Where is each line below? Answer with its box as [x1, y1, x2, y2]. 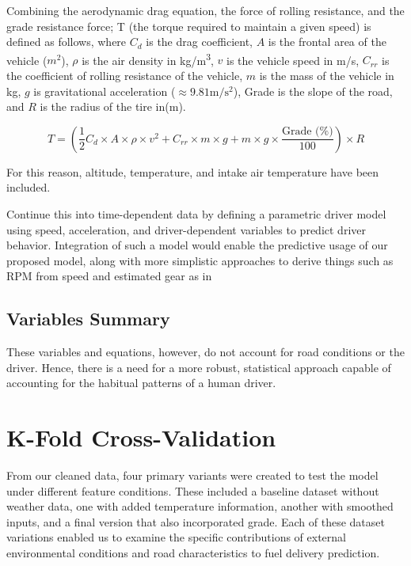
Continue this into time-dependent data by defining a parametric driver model [6, 206, 386, 222]
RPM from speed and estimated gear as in [6, 268, 212, 284]
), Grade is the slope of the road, [233, 82, 393, 99]
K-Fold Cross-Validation [6, 421, 276, 454]
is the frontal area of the [268, 33, 386, 50]
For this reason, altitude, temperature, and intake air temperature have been [6, 163, 379, 180]
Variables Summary [6, 306, 170, 331]
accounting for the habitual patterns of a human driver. [6, 374, 276, 391]
